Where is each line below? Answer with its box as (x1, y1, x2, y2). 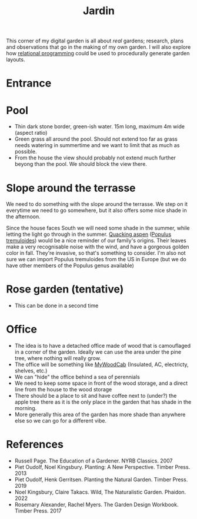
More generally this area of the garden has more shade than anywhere (14, 411, 186, 418)
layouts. (6, 56, 25, 63)
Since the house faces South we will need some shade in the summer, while (6, 225, 190, 232)
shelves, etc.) (14, 367, 48, 374)
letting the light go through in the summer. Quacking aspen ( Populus (6, 231, 172, 238)
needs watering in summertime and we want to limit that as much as (14, 142, 180, 149)
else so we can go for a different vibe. (14, 417, 107, 424)
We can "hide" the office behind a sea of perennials (14, 374, 140, 381)
